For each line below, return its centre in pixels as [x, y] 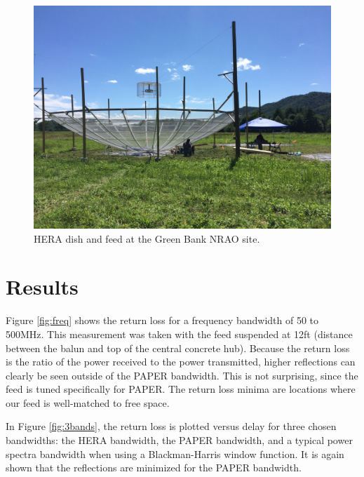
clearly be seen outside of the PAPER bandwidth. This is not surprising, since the [182, 375]
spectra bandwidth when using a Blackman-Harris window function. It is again [175, 454]
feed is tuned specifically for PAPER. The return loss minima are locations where [181, 389]
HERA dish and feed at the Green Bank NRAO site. [147, 238]
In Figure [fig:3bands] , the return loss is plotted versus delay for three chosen [171, 426]
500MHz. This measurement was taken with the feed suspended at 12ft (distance [179, 334]
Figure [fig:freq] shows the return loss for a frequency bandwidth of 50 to [162, 320]
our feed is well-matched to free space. [88, 402]
